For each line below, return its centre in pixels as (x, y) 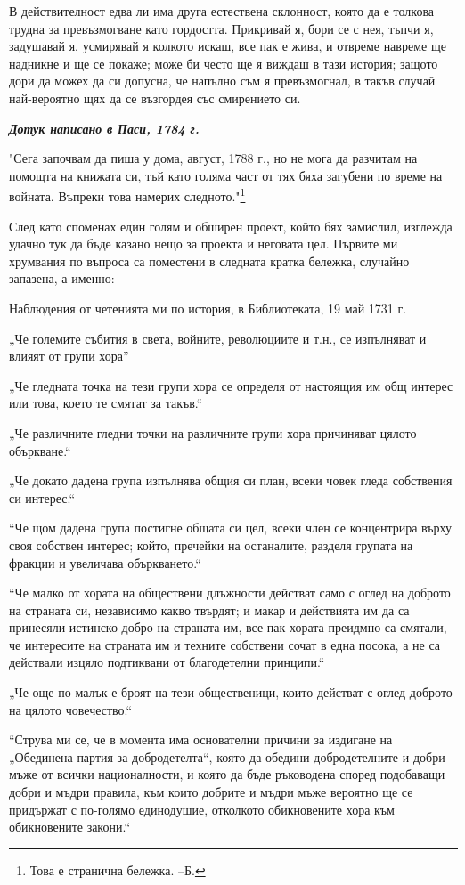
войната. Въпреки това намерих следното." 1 (127, 195)
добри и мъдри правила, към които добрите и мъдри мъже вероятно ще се (211, 792)
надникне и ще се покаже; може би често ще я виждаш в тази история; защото (224, 63)
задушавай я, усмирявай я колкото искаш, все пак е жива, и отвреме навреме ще (228, 46)
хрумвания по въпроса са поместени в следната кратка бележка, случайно (209, 260)
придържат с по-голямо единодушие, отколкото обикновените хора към (202, 809)
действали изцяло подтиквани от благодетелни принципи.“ (167, 662)
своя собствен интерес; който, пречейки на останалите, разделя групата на (211, 544)
